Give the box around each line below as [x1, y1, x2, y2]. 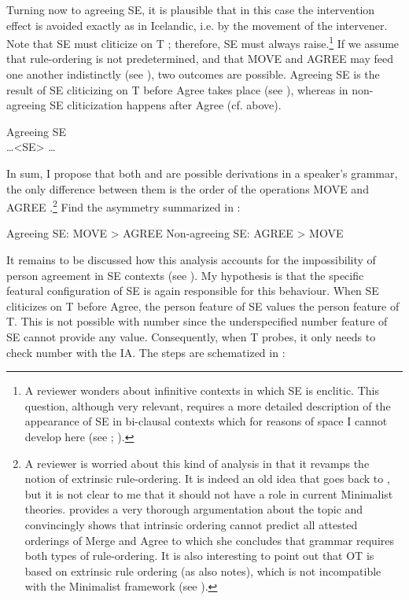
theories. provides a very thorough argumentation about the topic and [24, 501, 363, 517]
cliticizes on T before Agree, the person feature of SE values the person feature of [6, 297, 400, 314]
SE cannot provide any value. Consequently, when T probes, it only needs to [6, 329, 376, 344]
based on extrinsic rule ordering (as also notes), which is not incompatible [24, 562, 381, 579]
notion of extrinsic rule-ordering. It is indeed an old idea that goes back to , [24, 470, 390, 487]
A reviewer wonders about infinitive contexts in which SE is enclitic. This [24, 382, 379, 399]
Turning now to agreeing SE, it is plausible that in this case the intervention [6, 2, 375, 17]
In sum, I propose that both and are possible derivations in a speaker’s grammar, [6, 165, 398, 181]
